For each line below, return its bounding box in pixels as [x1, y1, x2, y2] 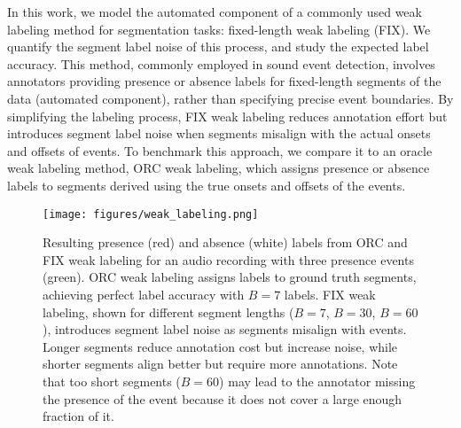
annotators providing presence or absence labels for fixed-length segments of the [7, 72, 441, 90]
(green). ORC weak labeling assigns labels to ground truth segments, [43, 268, 417, 286]
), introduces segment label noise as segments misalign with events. [43, 320, 407, 339]
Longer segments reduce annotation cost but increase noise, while [43, 337, 398, 355]
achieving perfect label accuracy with [43, 284, 245, 303]
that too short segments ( [43, 371, 181, 390]
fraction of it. [43, 407, 114, 425]
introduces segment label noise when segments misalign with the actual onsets [7, 124, 431, 143]
